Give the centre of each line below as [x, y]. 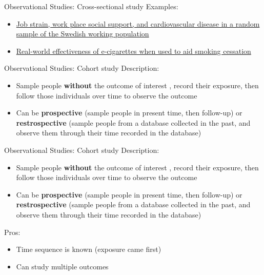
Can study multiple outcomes [62, 266]
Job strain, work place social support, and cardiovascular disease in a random [138, 23]
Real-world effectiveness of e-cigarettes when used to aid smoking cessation [134, 51]
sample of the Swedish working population [83, 34]
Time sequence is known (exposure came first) [89, 249]
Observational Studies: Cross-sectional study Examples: [91, 6]
